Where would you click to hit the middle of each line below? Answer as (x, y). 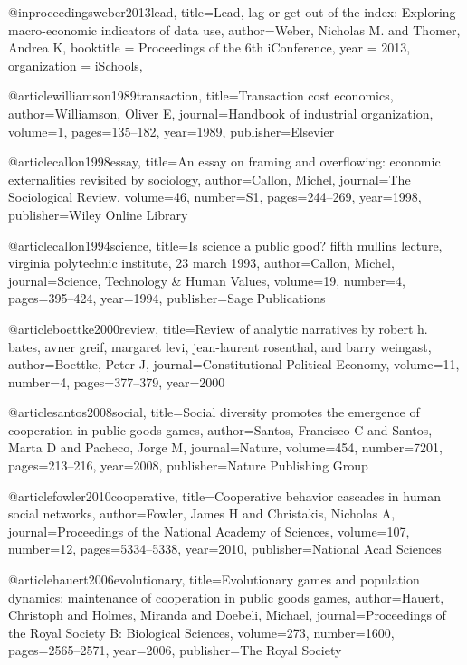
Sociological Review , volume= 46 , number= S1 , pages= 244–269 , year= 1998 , (215, 197)
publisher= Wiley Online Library (98, 214)
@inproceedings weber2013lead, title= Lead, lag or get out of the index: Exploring (232, 12)
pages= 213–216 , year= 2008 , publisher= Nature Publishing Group (188, 465)
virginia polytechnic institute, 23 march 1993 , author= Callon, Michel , (201, 263)
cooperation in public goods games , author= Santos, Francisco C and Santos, (220, 429)
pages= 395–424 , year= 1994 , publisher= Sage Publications (167, 298)
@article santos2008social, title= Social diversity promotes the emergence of (214, 412)
